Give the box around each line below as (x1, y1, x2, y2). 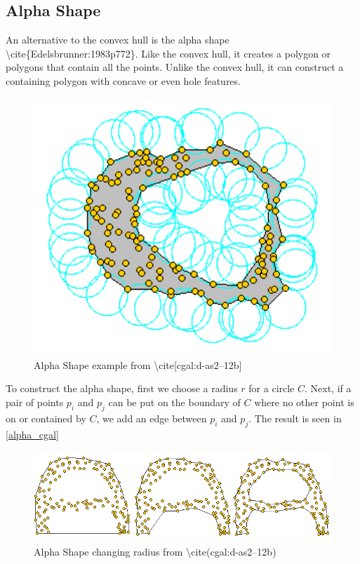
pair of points (6, 395, 64, 410)
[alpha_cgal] (6, 427, 59, 441)
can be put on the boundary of (108, 395, 241, 410)
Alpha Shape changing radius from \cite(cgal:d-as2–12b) (34, 544, 276, 559)
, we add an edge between (96, 410, 207, 425)
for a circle (248, 381, 295, 396)
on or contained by (6, 410, 86, 425)
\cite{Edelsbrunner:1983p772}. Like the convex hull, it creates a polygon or (6, 46, 331, 60)
